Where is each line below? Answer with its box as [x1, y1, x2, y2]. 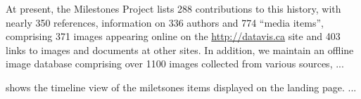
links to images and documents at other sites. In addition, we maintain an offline [6, 42, 354, 57]
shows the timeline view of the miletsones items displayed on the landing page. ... [6, 79, 357, 94]
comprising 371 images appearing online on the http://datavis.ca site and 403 [6, 29, 341, 44]
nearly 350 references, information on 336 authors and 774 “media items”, [6, 15, 324, 29]
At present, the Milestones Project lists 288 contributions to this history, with [6, 1, 341, 15]
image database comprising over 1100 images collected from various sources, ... [6, 56, 344, 71]
